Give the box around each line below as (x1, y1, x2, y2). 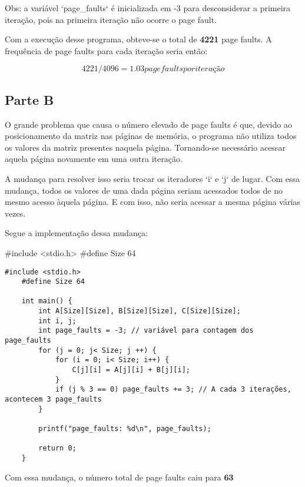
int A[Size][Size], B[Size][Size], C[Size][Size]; (38, 307, 241, 316)
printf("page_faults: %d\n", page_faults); (38, 425, 211, 433)
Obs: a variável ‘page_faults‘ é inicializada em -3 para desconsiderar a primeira (5, 2, 291, 14)
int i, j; (38, 316, 77, 325)
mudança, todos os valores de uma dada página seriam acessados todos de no (5, 184, 283, 196)
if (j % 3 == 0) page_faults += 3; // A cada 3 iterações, (55, 385, 291, 394)
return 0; (38, 444, 77, 453)
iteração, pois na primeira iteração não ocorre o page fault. (5, 13, 217, 25)
